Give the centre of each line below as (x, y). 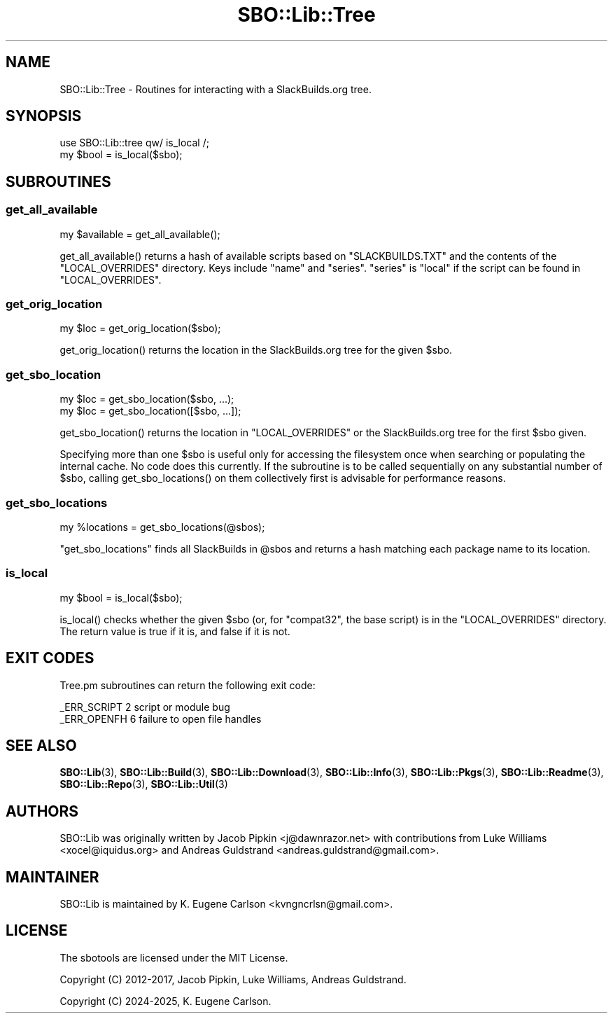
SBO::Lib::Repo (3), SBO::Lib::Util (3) (144, 784)
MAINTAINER (52, 877)
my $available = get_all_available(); (140, 234)
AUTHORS (42, 811)
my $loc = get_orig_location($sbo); (140, 328)
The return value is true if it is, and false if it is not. (175, 631)
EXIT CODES (50, 658)
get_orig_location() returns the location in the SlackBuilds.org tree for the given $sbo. (256, 350)
